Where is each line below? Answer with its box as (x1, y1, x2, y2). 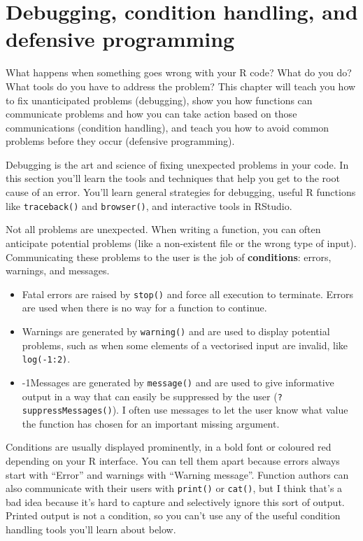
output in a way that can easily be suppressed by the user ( (22, 388, 278, 403)
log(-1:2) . (22, 351, 71, 366)
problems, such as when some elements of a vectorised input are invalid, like (22, 337, 348, 352)
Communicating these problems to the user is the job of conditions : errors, (6, 249, 332, 264)
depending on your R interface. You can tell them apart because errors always (6, 454, 340, 468)
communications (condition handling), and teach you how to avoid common (6, 120, 329, 134)
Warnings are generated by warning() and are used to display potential (22, 323, 330, 338)
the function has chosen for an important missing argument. (22, 416, 280, 430)
